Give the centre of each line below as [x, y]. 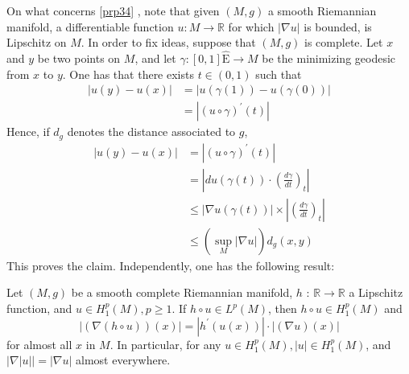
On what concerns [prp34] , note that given [113, 10]
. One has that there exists [128, 74]
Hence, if [28, 132]
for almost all [39, 344]
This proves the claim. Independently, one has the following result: [171, 265]
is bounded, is [338, 26]
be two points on [79, 58]
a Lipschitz [376, 292]
